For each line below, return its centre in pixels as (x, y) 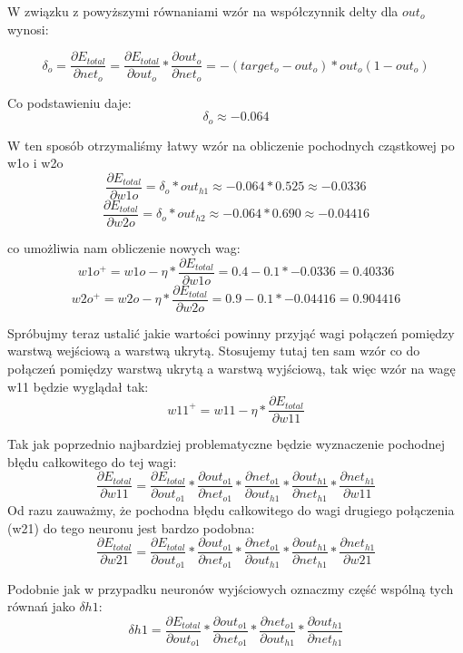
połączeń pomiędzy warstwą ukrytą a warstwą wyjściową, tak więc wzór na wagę (231, 368)
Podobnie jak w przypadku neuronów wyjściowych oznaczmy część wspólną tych (231, 588)
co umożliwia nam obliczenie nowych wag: (124, 248)
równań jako (41, 606)
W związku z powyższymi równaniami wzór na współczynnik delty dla (203, 11)
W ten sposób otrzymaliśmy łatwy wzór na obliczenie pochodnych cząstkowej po (231, 145)
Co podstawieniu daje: (69, 102)
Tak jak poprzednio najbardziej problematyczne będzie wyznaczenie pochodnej (226, 444)
